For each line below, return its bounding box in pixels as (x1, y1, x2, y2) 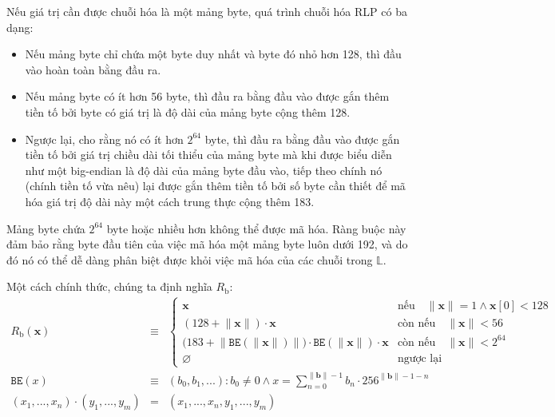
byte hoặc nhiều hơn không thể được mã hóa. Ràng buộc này (106, 220, 406, 236)
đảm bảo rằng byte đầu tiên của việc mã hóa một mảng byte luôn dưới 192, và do (6, 236, 408, 252)
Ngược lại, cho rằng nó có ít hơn (25, 130, 184, 147)
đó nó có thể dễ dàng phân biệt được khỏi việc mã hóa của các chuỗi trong (6, 251, 373, 268)
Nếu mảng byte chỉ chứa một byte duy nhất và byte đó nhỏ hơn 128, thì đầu (25, 46, 402, 62)
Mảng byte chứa (6, 220, 85, 236)
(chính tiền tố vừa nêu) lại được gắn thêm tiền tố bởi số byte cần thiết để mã (25, 177, 406, 194)
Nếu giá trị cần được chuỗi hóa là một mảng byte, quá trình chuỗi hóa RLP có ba (6, 3, 407, 19)
